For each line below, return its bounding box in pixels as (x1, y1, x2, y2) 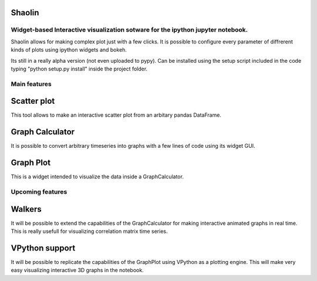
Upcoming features (11, 188, 68, 196)
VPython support (11, 243, 76, 253)
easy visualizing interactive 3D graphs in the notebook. (11, 267, 144, 274)
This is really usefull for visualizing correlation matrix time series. (11, 228, 168, 235)
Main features (11, 80, 52, 88)
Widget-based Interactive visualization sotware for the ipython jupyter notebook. (11, 26, 248, 34)
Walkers (11, 204, 42, 214)
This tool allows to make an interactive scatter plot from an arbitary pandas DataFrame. (11, 111, 221, 119)
